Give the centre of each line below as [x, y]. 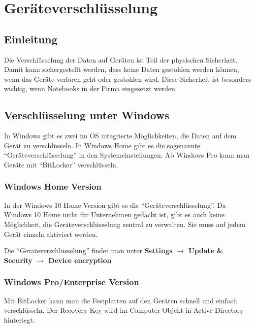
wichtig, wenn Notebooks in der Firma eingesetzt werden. [91, 88]
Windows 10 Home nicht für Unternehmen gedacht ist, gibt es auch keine [114, 214]
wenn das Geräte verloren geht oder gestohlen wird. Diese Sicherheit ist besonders [127, 79]
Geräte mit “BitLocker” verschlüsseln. [61, 164]
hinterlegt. [19, 319]
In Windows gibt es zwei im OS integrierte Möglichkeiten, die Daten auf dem [120, 136]
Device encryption [80, 260]
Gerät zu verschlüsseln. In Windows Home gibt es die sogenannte [102, 145]
